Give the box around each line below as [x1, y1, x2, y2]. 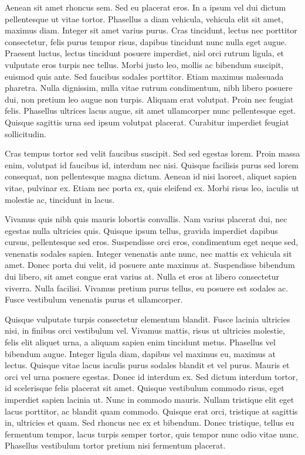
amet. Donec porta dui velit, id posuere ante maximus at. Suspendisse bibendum [5, 259, 295, 271]
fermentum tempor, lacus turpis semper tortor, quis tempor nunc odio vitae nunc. [5, 427, 299, 440]
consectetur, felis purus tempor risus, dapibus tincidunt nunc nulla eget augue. [5, 35, 287, 47]
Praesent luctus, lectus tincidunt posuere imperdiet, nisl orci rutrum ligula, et [5, 47, 284, 59]
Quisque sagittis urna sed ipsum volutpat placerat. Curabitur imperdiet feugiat [5, 116, 289, 128]
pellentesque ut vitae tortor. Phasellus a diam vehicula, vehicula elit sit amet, [5, 12, 284, 25]
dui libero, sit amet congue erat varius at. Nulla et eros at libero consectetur [5, 270, 279, 283]
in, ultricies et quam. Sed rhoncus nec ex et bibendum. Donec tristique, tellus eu [5, 416, 294, 429]
